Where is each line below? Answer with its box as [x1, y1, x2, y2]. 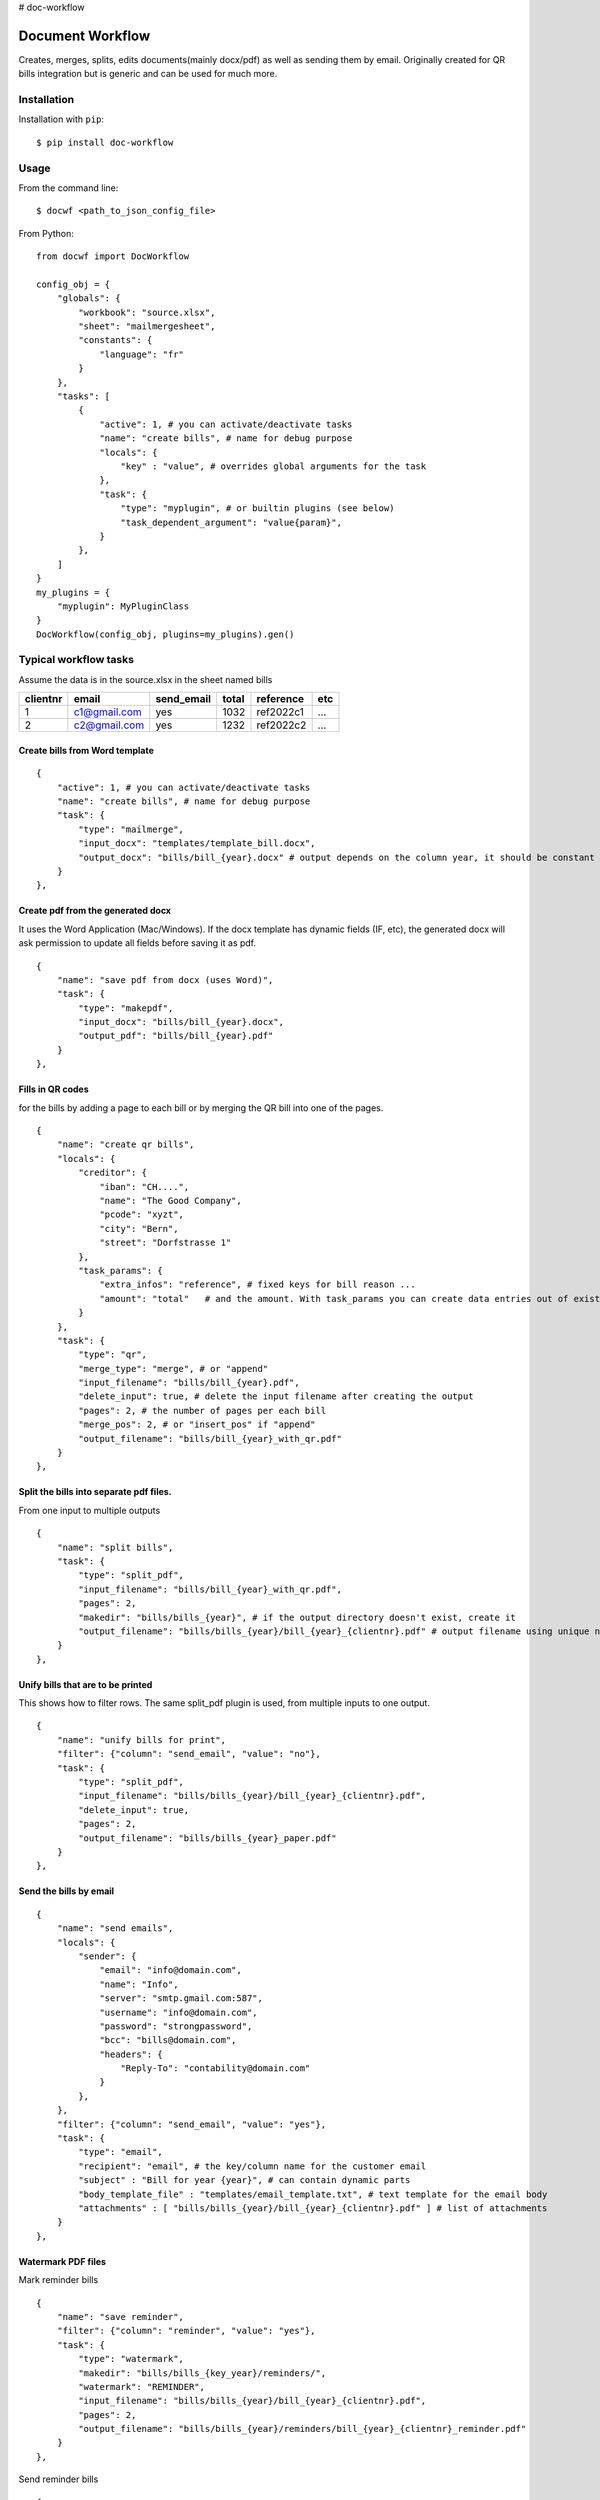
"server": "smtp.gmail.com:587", [99, 1993, 264, 2004]
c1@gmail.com [73, 705, 142, 719]
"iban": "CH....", [99, 1181, 190, 1192]
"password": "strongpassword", [99, 2020, 253, 2032]
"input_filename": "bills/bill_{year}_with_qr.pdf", [78, 1583, 342, 1595]
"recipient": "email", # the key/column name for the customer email [78, 2160, 427, 2172]
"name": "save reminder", [56, 2311, 185, 2322]
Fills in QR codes [18, 1083, 89, 1095]
